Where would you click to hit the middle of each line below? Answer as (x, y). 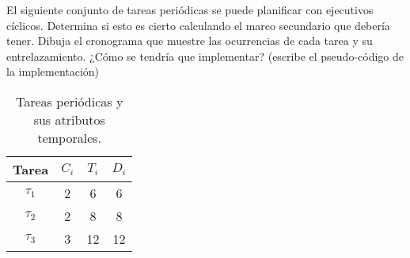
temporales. (69, 137)
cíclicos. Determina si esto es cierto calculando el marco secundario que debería (198, 25)
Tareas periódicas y (70, 101)
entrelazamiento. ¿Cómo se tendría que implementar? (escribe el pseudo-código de (205, 56)
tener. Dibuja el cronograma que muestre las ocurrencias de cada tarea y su (190, 41)
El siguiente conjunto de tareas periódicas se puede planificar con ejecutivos (190, 9)
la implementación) (53, 71)
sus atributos (69, 119)
